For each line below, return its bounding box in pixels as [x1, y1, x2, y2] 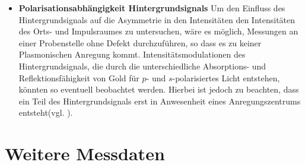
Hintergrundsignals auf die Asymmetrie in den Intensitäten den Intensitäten [18, 13, 296, 26]
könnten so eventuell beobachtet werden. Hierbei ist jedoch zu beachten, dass [18, 83, 299, 96]
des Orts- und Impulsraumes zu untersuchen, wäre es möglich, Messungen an [18, 25, 298, 37]
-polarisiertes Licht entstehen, [172, 71, 280, 84]
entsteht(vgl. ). [18, 106, 73, 119]
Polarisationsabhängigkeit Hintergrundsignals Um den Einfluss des [18, 2, 285, 14]
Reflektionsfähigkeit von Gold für [18, 71, 139, 84]
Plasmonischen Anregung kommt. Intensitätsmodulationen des [18, 48, 246, 61]
